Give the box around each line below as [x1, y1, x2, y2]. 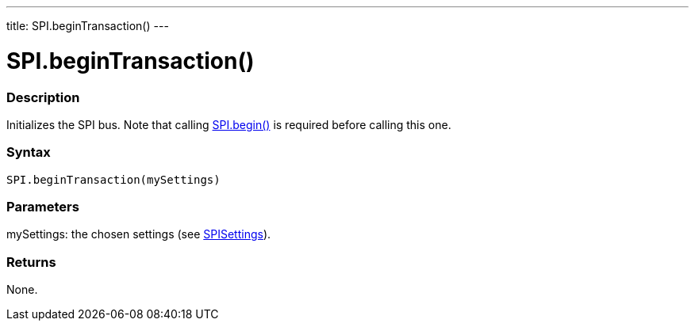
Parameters [6, 199, 79, 215]
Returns [6, 253, 56, 270]
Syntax [6, 144, 51, 161]
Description [6, 89, 80, 105]
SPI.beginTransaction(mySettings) [6, 173, 221, 186]
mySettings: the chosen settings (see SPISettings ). [6, 227, 271, 241]
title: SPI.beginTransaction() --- [6, 19, 169, 32]
